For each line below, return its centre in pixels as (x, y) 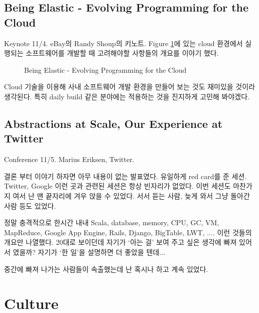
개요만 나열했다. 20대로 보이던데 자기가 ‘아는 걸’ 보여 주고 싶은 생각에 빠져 (120, 242)
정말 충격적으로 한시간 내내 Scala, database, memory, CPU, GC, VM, (112, 222)
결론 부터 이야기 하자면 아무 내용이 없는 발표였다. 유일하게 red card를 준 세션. (125, 176)
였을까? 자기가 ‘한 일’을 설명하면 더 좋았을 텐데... (89, 252)
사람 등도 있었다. (30, 205)
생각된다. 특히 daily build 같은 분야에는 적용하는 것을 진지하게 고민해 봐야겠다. (127, 96)
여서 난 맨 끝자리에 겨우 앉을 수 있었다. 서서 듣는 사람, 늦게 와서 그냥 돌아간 (131, 195)
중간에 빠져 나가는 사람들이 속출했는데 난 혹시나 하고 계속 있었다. (106, 269)
